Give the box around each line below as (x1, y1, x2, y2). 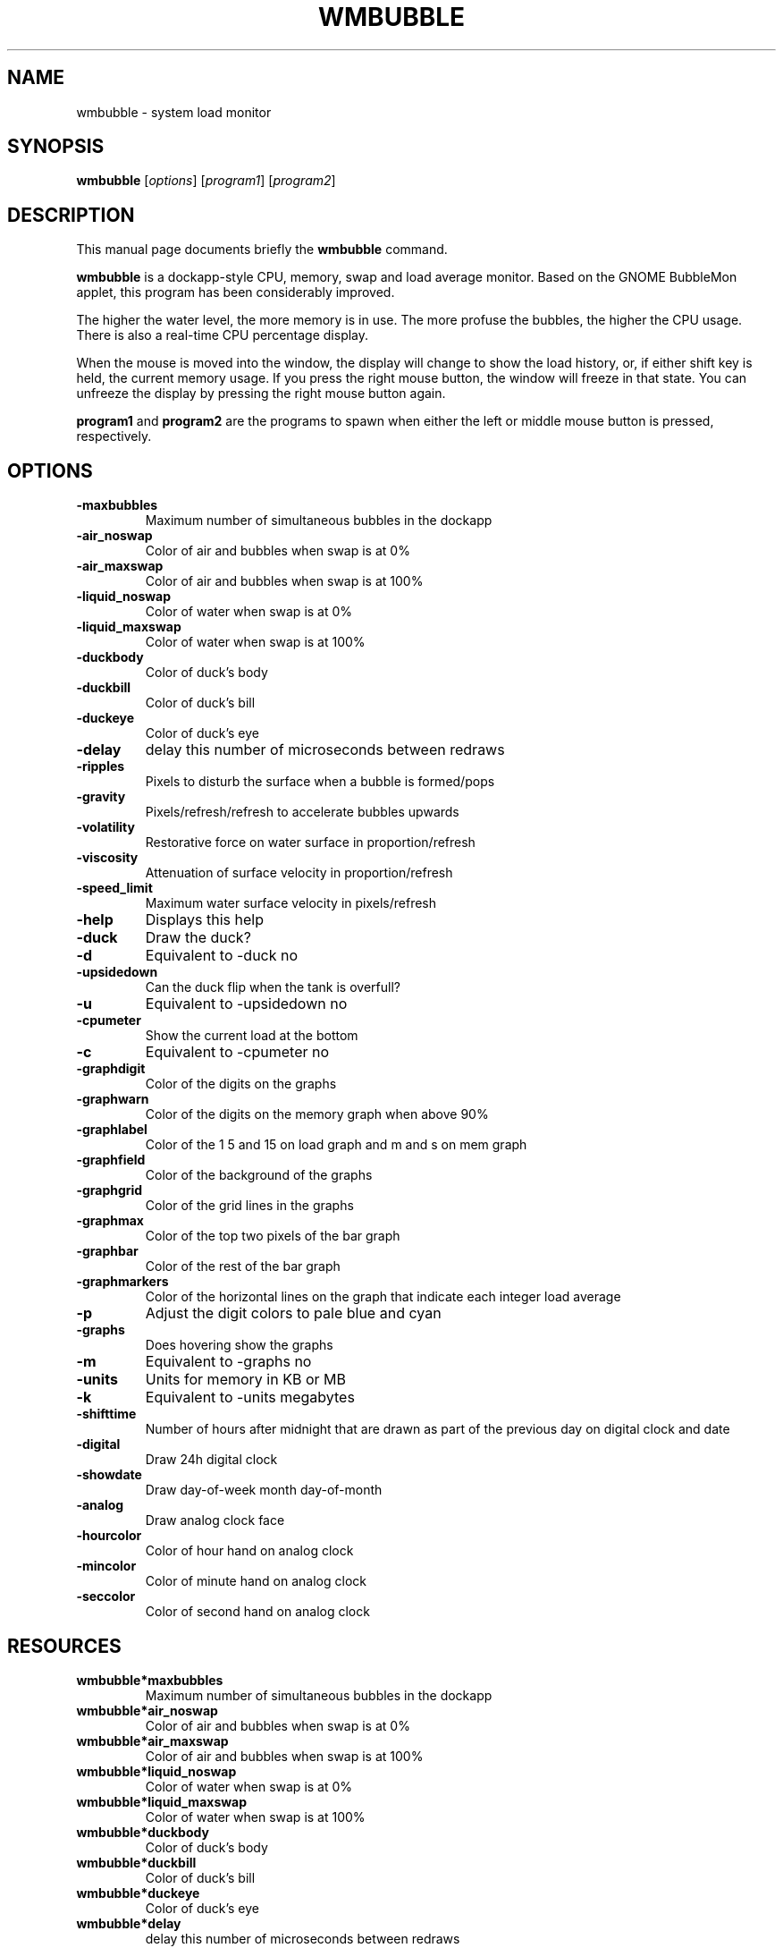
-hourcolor (76, 1528, 142, 1544)
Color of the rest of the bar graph (145, 1258, 341, 1275)
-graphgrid (76, 1182, 143, 1198)
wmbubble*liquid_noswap (76, 1763, 237, 1779)
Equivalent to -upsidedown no (145, 995, 348, 1013)
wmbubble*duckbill (76, 1854, 197, 1870)
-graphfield (76, 1152, 146, 1168)
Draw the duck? (145, 928, 251, 947)
